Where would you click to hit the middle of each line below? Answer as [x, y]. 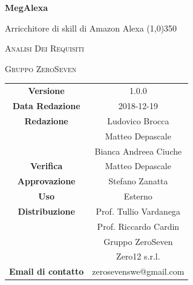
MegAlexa [27, 7]
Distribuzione [46, 211]
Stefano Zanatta [138, 181]
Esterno [138, 196]
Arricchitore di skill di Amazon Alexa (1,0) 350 [91, 28]
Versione [46, 91]
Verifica [47, 166]
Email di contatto [47, 271]
